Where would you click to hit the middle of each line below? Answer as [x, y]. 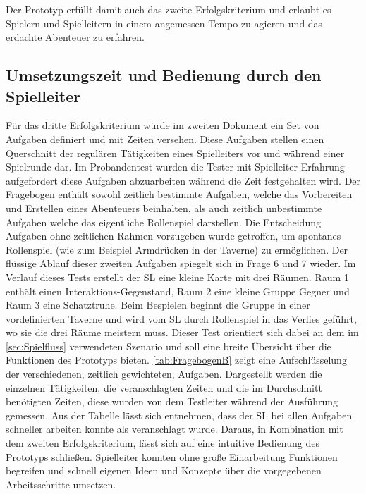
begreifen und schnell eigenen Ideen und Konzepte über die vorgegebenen [164, 470]
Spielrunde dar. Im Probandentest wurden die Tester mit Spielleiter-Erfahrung [175, 167]
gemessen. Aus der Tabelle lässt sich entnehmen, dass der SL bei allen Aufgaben [179, 415]
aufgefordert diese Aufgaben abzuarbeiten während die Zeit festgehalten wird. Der [183, 180]
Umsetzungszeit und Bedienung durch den [164, 75]
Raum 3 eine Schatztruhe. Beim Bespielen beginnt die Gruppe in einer [158, 305]
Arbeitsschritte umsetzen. [61, 484]
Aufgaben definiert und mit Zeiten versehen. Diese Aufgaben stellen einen [165, 138]
